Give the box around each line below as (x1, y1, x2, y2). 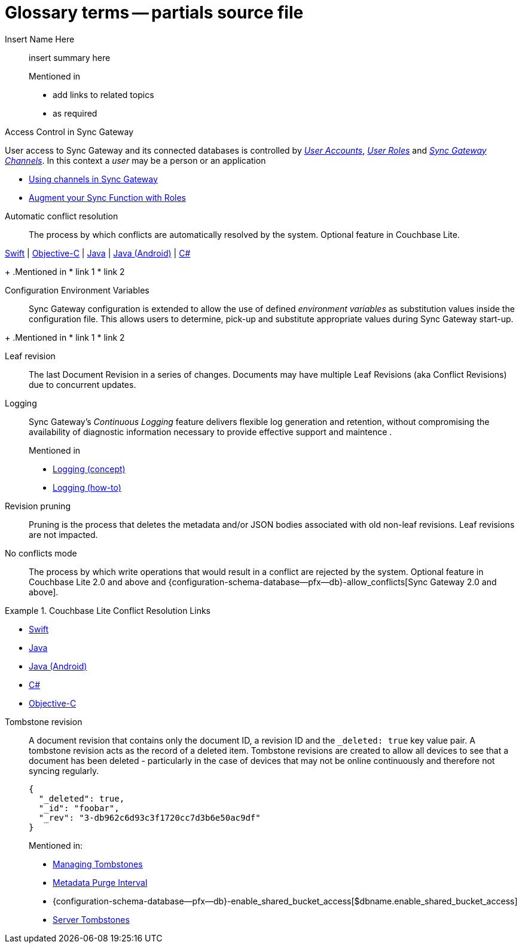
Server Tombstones (53, 914, 130, 925)
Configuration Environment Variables (5, 285, 149, 295)
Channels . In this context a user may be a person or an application (5, 155, 266, 166)
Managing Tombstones (53, 858, 143, 869)
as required (53, 108, 97, 118)
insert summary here (29, 52, 111, 63)
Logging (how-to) (53, 482, 121, 493)
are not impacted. (29, 529, 98, 540)
